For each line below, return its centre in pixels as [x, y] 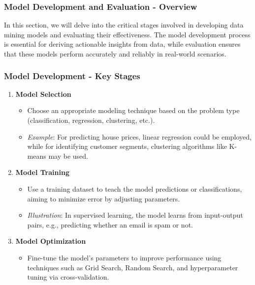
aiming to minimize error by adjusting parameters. [104, 198]
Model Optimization [51, 241]
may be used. [68, 156]
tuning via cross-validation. [68, 277]
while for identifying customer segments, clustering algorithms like [127, 146]
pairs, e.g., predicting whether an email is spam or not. [110, 224]
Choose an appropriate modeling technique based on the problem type [133, 110]
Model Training [42, 172]
